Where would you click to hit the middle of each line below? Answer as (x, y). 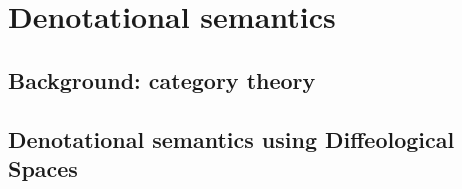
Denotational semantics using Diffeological (231, 138)
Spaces (43, 167)
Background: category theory (162, 79)
